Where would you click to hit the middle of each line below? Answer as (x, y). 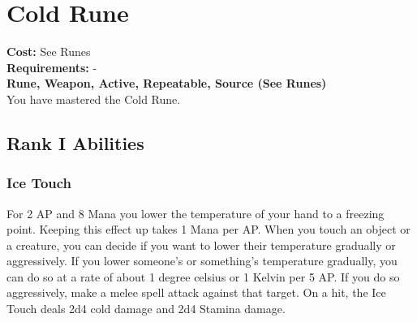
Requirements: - (52, 67)
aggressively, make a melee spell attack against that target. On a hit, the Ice (196, 292)
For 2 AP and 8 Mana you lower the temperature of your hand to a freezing (196, 213)
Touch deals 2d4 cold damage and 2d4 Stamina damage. (146, 309)
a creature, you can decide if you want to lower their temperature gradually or (201, 245)
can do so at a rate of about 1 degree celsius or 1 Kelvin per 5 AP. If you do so (203, 276)
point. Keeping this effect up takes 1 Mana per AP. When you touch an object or (208, 229)
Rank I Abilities (75, 142)
